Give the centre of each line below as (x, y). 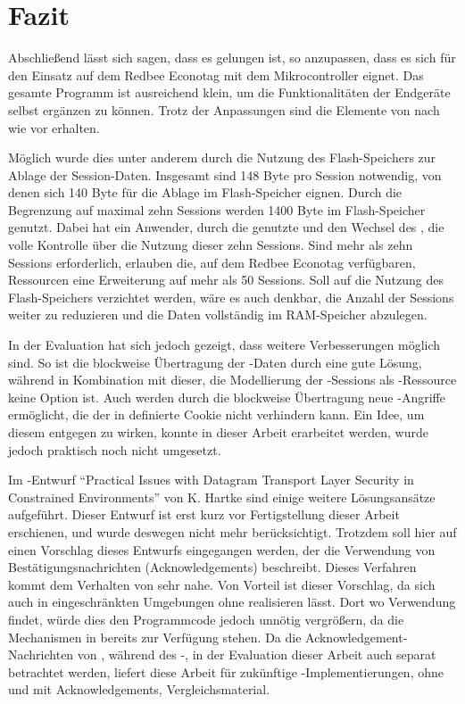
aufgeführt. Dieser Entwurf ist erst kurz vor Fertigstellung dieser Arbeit (204, 514)
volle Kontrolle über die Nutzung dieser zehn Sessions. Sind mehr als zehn (211, 245)
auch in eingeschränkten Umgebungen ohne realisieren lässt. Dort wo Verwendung (232, 602)
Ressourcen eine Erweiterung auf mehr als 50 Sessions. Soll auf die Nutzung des (226, 280)
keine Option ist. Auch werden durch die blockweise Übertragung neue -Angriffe (227, 397)
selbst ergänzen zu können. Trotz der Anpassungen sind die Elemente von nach (224, 109)
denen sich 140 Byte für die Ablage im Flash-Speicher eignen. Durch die (205, 192)
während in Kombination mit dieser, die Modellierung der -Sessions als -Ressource (232, 380)
